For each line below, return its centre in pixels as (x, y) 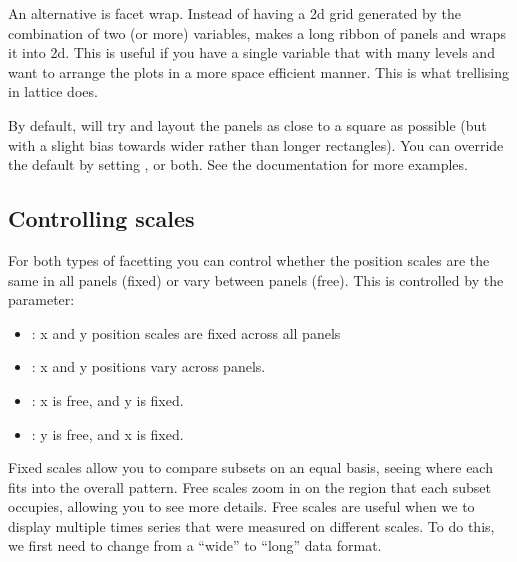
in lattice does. (53, 91)
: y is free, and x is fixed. (107, 433)
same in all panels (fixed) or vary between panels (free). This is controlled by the (256, 279)
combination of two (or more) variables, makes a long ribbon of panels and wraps (257, 32)
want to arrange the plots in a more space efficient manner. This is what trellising (259, 71)
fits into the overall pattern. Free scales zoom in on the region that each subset (249, 486)
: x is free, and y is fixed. (107, 399)
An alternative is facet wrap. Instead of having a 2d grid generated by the (234, 13)
